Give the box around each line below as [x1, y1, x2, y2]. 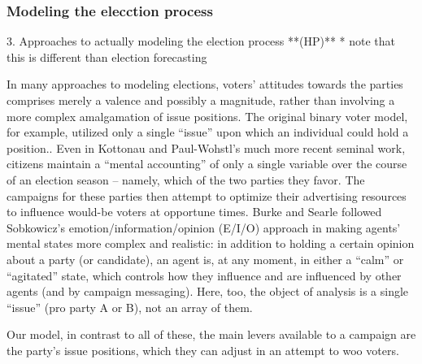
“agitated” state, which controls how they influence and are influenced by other [7, 266, 402, 284]
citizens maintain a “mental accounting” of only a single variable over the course [7, 155, 407, 172]
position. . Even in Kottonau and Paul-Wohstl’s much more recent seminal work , [7, 139, 406, 156]
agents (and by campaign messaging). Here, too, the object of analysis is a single [7, 283, 409, 300]
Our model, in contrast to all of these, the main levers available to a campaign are [7, 326, 416, 343]
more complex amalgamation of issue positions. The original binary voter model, [7, 107, 408, 124]
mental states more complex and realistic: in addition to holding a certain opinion [7, 235, 415, 252]
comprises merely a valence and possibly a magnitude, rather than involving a [7, 92, 395, 108]
